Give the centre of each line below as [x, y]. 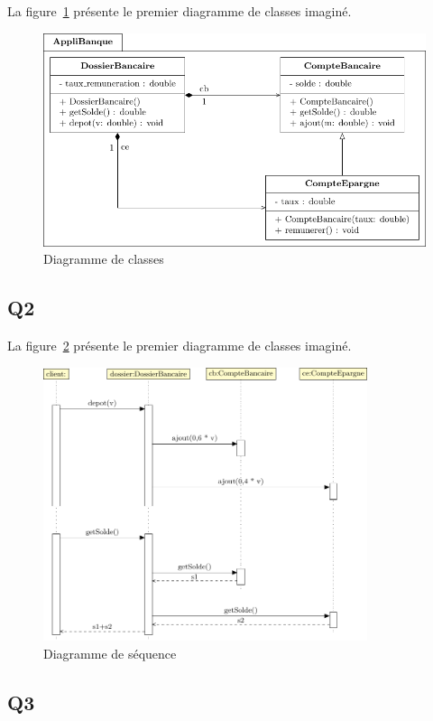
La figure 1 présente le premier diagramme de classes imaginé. [180, 11]
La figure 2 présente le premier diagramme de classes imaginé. [180, 346]
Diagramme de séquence [110, 653]
